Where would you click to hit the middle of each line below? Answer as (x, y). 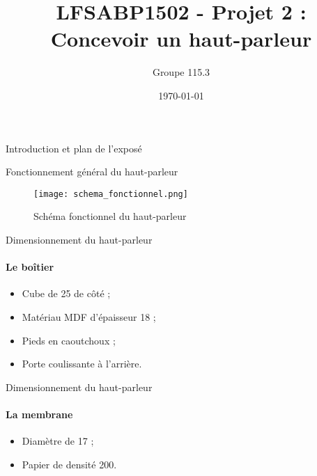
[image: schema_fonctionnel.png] (111, 194)
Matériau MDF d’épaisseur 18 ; (89, 316)
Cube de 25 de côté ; (66, 293)
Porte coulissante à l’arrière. (82, 364)
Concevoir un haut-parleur (181, 39)
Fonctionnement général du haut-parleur (92, 172)
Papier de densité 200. (69, 464)
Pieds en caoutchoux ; (69, 340)
